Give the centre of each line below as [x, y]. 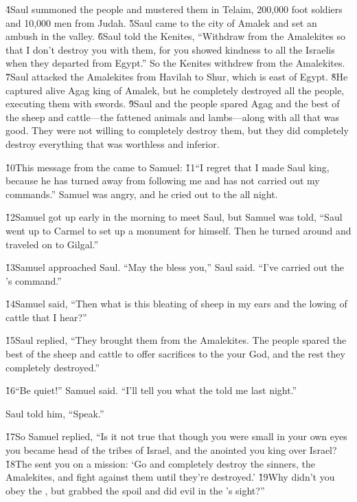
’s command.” [34, 280]
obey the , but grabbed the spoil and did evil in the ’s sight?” [135, 490]
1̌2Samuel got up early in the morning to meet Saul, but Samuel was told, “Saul [174, 217]
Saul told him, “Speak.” [55, 413]
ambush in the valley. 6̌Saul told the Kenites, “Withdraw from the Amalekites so [176, 36]
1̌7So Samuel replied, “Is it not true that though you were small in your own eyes [176, 436]
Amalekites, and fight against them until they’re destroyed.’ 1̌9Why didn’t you [170, 477]
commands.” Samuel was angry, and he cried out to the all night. [142, 194]
